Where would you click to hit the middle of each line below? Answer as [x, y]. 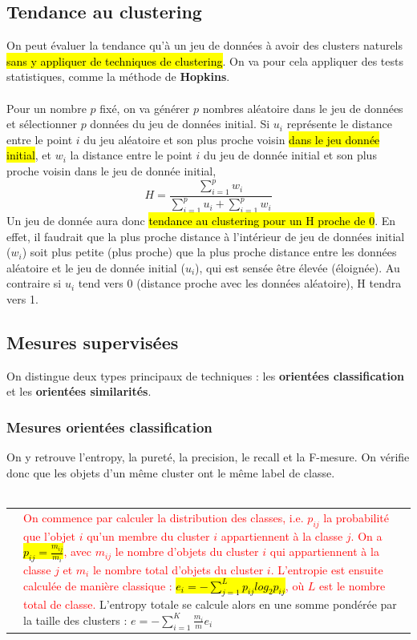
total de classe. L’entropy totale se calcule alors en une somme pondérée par [210, 604]
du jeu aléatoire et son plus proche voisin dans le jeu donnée [232, 139]
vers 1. [22, 298]
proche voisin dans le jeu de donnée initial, [111, 170]
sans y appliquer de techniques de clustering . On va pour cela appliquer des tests [205, 60]
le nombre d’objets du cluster [187, 551]
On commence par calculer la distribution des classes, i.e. [164, 517]
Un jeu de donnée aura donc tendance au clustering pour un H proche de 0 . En [201, 221]
